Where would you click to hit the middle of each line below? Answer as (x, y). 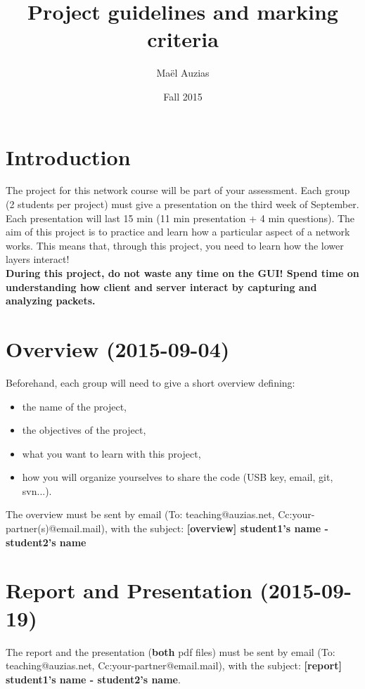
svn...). (37, 490)
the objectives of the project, (84, 430)
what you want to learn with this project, (111, 453)
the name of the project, (75, 406)
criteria (183, 39)
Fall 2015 (183, 96)
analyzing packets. (51, 301)
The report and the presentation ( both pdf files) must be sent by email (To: (171, 651)
